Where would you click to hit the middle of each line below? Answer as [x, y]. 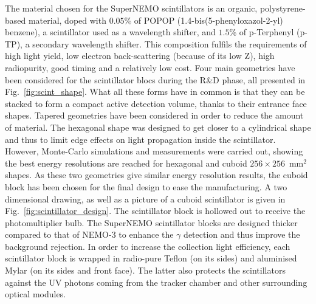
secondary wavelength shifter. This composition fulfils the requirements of [170, 43]
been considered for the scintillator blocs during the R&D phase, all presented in [155, 79]
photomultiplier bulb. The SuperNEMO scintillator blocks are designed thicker [151, 222]
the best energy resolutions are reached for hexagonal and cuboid [126, 163]
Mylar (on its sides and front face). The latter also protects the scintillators [145, 270]
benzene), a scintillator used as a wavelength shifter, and [110, 32]
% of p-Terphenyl [262, 32]
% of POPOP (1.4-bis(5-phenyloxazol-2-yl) [204, 20]
